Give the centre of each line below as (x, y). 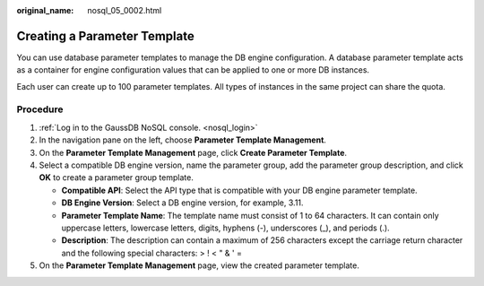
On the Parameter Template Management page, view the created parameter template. (199, 265)
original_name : (45, 10)
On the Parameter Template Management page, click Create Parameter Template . (193, 152)
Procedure (40, 109)
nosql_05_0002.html (125, 10)
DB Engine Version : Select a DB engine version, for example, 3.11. (182, 203)
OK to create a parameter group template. (117, 178)
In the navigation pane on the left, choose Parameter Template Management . (183, 140)
